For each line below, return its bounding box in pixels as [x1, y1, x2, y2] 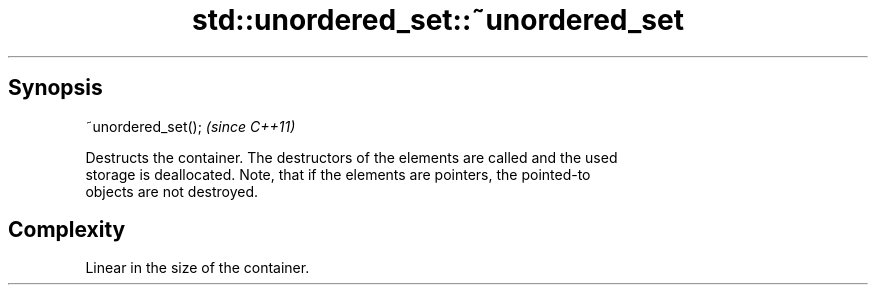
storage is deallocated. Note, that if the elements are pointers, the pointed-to [85, 165, 591, 183]
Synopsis [8, 75, 103, 101]
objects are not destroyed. [85, 182, 259, 200]
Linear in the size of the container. [85, 259, 310, 277]
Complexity [8, 217, 126, 243]
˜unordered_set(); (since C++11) [85, 117, 296, 135]
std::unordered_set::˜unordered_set [192, 3, 684, 37]
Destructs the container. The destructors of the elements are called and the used [85, 148, 618, 166]
